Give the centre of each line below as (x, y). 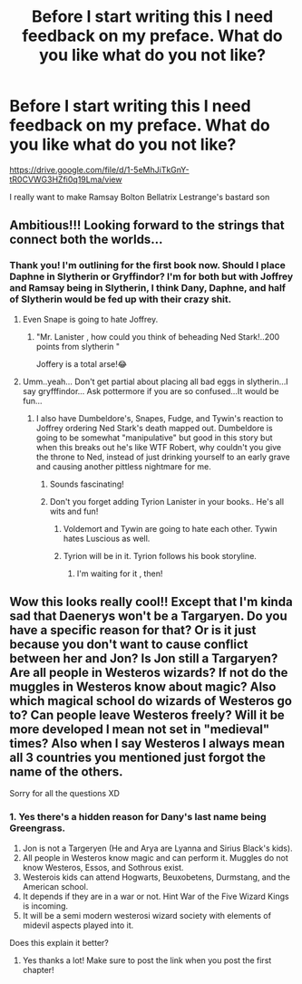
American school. (55, 886)
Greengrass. (38, 828)
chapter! (38, 970)
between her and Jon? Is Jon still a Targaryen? (144, 659)
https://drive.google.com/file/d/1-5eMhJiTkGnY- (99, 169)
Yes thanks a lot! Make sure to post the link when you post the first (147, 960)
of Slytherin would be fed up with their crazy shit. (121, 299)
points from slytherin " (78, 346)
